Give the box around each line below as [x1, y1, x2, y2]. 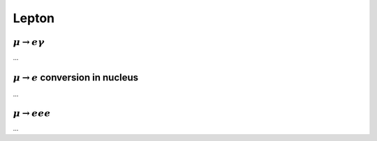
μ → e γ [13, 35, 45, 48]
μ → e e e [13, 107, 51, 119]
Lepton [13, 10, 55, 26]
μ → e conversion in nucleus [13, 72, 139, 83]
